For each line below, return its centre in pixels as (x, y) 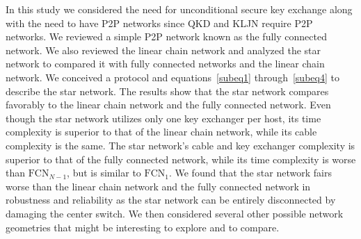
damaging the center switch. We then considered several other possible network (175, 213)
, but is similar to (104, 173)
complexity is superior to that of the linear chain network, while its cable (161, 132)
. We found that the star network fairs (250, 173)
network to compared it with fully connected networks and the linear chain (165, 64)
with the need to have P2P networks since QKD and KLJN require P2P (159, 23)
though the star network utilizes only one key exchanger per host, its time (163, 118)
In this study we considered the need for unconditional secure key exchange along (179, 9)
